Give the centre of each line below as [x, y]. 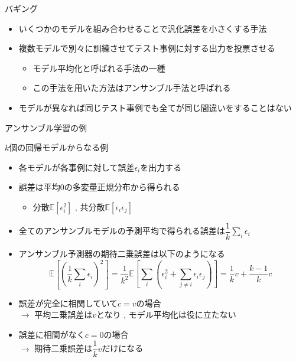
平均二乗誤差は [64, 314]
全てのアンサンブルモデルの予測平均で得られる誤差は [122, 231]
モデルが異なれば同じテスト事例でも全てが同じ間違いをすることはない [155, 107]
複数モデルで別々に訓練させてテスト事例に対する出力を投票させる [147, 48]
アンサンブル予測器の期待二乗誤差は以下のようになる [122, 253]
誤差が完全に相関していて [68, 303]
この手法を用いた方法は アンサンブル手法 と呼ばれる [132, 88]
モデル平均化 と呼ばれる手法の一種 [99, 68]
